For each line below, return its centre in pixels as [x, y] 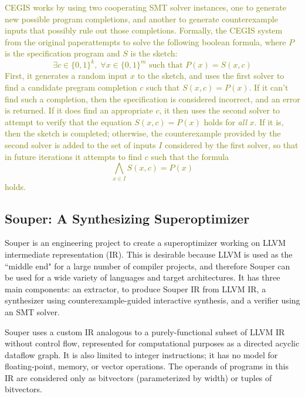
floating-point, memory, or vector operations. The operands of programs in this [147, 366]
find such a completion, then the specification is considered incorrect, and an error [152, 99]
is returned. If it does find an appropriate [79, 110]
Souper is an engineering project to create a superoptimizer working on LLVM [145, 243]
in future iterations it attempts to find [73, 156]
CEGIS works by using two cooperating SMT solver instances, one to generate [145, 7]
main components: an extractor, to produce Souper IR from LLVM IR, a [135, 288]
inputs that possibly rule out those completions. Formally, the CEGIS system [144, 30]
